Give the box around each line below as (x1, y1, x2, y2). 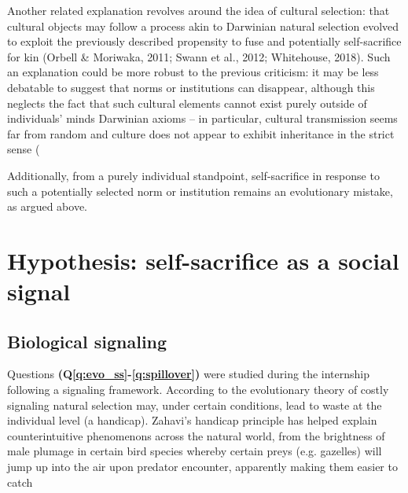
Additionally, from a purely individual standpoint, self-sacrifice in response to (7, 167, 380, 183)
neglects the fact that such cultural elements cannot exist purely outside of (7, 94, 367, 111)
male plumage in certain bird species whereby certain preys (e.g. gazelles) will (7, 443, 382, 459)
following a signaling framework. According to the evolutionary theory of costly (7, 381, 389, 398)
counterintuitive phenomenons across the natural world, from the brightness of (7, 427, 385, 443)
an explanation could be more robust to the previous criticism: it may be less (7, 64, 379, 80)
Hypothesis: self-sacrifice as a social (7, 244, 399, 276)
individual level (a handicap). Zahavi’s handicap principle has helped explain (7, 412, 377, 429)
